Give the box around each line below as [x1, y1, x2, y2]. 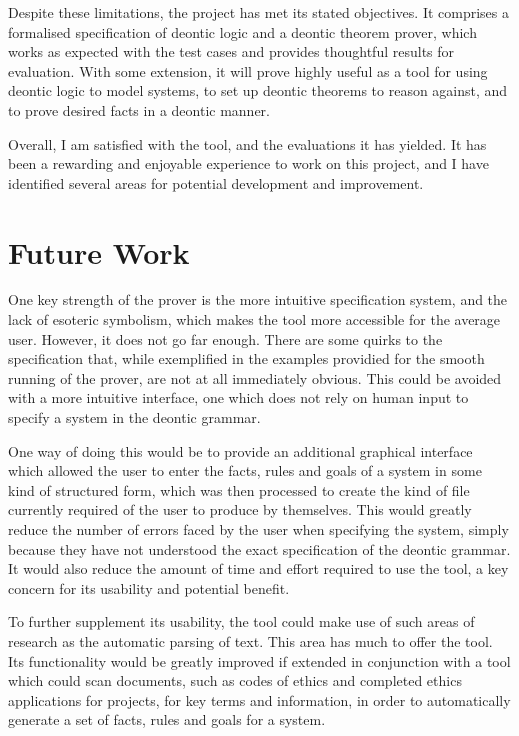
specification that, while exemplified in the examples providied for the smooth [8, 348, 485, 369]
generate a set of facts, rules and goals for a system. [8, 709, 326, 730]
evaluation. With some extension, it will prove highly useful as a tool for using [8, 60, 488, 81]
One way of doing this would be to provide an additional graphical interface [8, 440, 473, 461]
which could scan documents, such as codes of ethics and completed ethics [8, 670, 462, 691]
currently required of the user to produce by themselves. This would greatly [8, 499, 472, 520]
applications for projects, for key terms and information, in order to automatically [8, 689, 511, 710]
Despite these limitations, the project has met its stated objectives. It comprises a [8, 2, 510, 22]
